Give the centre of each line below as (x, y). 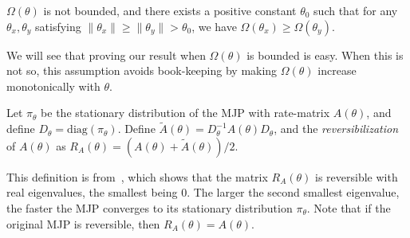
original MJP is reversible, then (83, 223)
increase (337, 70)
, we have (214, 26)
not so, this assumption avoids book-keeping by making (142, 70)
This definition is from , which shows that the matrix (137, 176)
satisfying (58, 26)
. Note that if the (349, 207)
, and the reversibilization (336, 129)
